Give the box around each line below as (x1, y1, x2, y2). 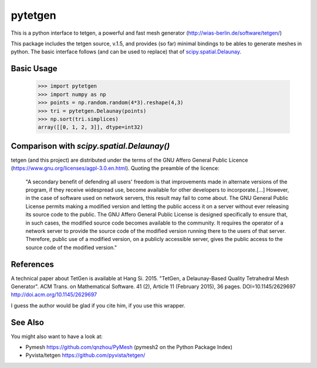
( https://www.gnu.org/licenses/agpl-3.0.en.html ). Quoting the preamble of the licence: (11, 165, 220, 172)
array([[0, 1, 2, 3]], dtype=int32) (38, 124, 144, 131)
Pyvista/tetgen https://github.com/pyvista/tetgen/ (25, 352, 146, 359)
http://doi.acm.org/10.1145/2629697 (11, 291, 97, 298)
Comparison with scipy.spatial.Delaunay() (11, 141, 170, 151)
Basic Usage (11, 63, 58, 73)
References (11, 259, 54, 269)
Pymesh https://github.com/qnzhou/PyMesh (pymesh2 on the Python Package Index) (25, 344, 233, 351)
